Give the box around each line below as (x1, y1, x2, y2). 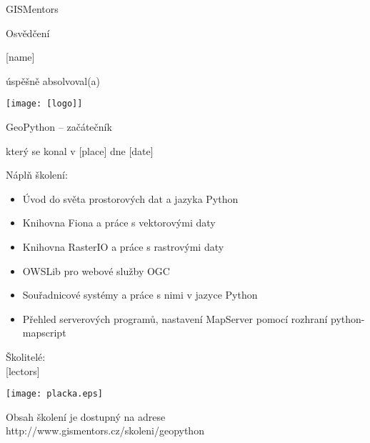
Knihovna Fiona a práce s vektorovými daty (22, 215, 216, 230)
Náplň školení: (6, 167, 68, 182)
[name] (6, 49, 35, 64)
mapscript (22, 325, 66, 340)
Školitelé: (6, 349, 46, 364)
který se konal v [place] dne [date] (6, 143, 154, 158)
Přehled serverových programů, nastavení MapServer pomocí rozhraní (22, 311, 328, 326)
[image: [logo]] (6, 99, 83, 109)
